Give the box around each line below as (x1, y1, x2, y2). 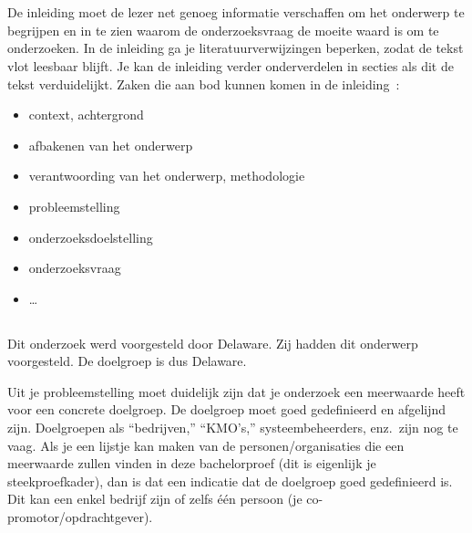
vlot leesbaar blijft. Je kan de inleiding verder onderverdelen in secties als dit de (7, 56, 454, 75)
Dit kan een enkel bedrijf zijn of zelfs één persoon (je (7, 489, 303, 508)
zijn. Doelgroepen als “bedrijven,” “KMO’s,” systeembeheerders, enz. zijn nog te (7, 418, 458, 437)
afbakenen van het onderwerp (28, 135, 193, 154)
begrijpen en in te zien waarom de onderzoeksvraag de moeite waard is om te (7, 20, 439, 39)
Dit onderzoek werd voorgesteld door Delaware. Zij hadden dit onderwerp (7, 333, 418, 352)
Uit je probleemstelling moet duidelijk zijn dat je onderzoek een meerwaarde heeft (7, 381, 466, 401)
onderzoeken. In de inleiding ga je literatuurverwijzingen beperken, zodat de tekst (7, 38, 464, 57)
